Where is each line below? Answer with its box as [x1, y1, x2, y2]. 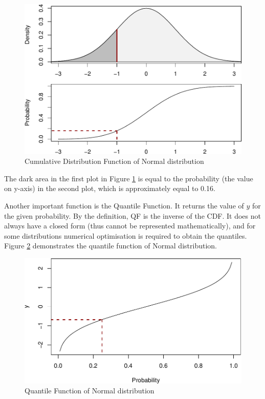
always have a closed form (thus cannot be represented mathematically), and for [4, 220, 256, 231]
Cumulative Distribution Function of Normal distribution [25, 156, 204, 166]
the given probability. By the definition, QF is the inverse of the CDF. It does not [4, 210, 261, 221]
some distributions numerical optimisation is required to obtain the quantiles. [4, 230, 247, 241]
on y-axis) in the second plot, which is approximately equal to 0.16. [4, 183, 215, 194]
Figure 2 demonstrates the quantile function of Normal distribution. [4, 240, 217, 251]
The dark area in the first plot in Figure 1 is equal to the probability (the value [4, 173, 253, 183]
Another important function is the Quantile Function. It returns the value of [4, 200, 244, 211]
